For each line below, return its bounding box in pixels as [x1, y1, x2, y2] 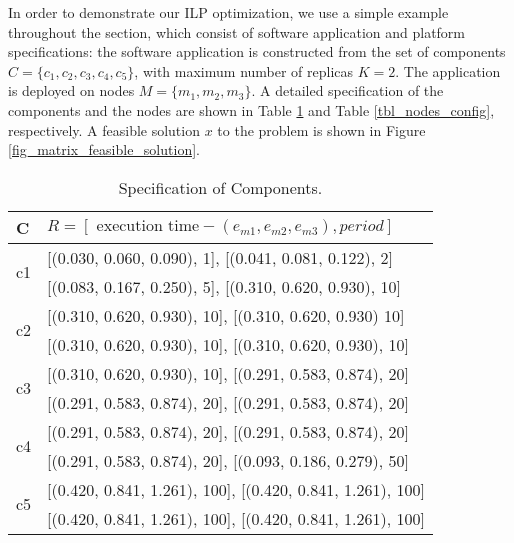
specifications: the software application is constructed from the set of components [8, 41, 506, 62]
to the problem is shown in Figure [217, 119, 426, 140]
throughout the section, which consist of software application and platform [8, 21, 466, 42]
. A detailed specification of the [251, 80, 444, 101]
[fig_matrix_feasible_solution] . [8, 139, 200, 160]
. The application [395, 60, 501, 81]
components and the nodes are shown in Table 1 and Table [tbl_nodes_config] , [8, 99, 495, 120]
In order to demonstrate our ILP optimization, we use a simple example [8, 2, 449, 22]
